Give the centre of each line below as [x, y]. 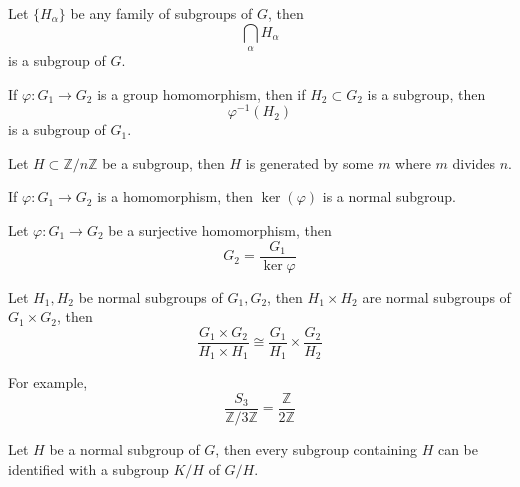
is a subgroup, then [426, 93]
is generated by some [309, 162]
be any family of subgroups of [161, 13]
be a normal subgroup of [124, 449]
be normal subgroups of [150, 296]
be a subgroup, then [163, 162]
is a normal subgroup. [389, 196]
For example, [48, 382]
